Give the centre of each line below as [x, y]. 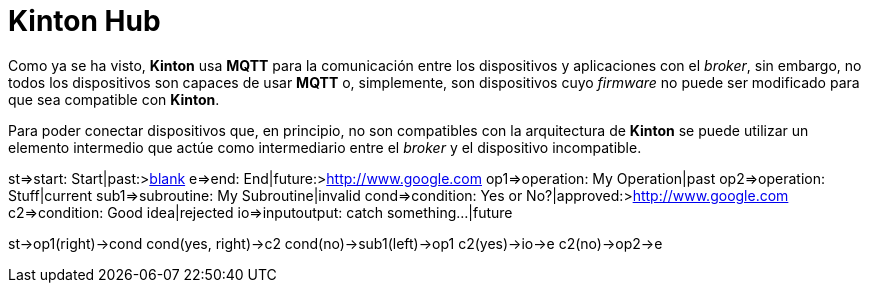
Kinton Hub [84, 21]
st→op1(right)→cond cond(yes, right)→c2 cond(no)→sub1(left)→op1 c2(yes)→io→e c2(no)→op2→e [335, 243]
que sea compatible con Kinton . [114, 99]
